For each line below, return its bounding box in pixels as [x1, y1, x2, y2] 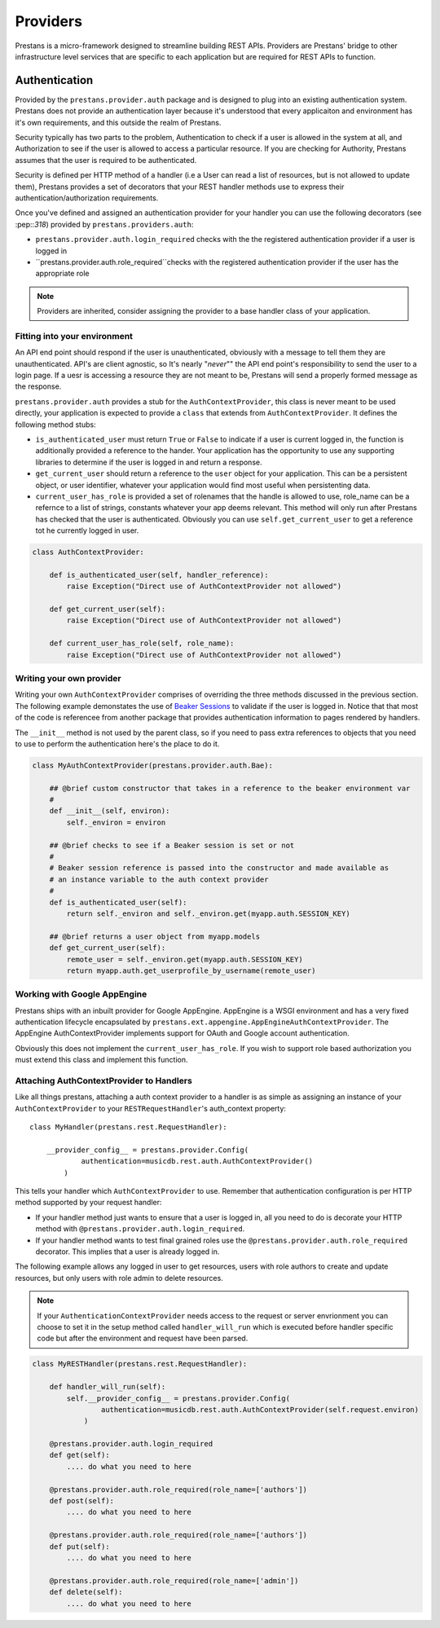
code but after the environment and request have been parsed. [37, 1333, 249, 1344]
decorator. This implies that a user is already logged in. [35, 1247, 220, 1256]
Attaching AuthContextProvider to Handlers [15, 1075, 193, 1086]
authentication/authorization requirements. [15, 192, 159, 203]
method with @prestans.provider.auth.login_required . [35, 1224, 245, 1234]
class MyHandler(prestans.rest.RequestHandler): [29, 1123, 227, 1132]
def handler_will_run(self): [49, 1382, 166, 1392]
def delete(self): [49, 1587, 123, 1597]
